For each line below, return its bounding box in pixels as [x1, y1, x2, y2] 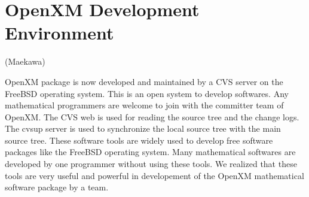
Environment [5, 20, 114, 45]
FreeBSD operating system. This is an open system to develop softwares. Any [5, 87, 289, 99]
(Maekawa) [5, 55, 45, 68]
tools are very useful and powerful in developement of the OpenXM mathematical [5, 169, 304, 181]
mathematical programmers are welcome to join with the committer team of [5, 99, 284, 111]
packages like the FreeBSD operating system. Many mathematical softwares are [5, 146, 296, 158]
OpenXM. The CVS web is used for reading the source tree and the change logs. [5, 110, 299, 123]
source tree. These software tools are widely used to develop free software [5, 134, 273, 146]
